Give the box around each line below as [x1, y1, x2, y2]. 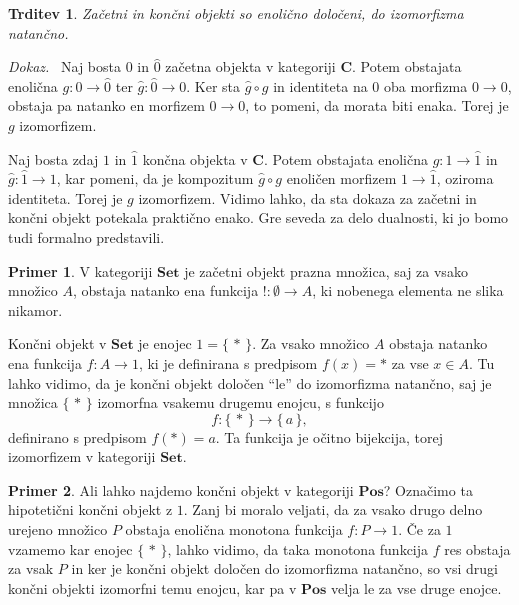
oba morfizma [384, 75, 468, 96]
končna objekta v [142, 148, 248, 169]
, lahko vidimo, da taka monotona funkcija [167, 538, 429, 559]
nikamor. [8, 299, 63, 320]
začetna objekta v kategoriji [165, 56, 336, 77]
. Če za [398, 519, 441, 540]
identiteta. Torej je [8, 187, 123, 208]
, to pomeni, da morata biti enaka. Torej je [245, 95, 509, 116]
